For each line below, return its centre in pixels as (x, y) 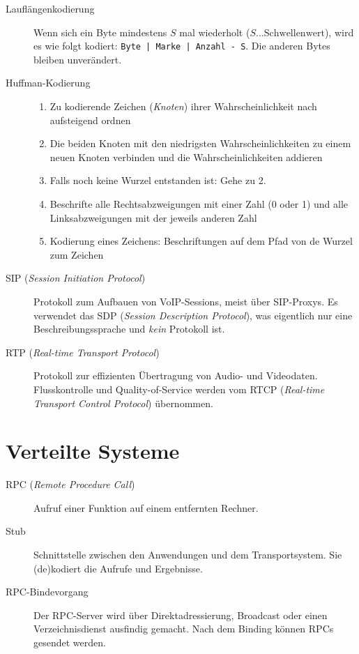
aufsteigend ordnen (90, 120)
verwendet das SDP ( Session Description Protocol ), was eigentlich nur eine (193, 315)
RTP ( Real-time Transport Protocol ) (83, 352)
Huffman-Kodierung (48, 83)
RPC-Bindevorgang (47, 592)
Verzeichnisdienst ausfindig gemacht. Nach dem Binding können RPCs (184, 629)
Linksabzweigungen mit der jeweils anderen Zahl (153, 217)
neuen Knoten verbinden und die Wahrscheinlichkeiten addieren (186, 157)
